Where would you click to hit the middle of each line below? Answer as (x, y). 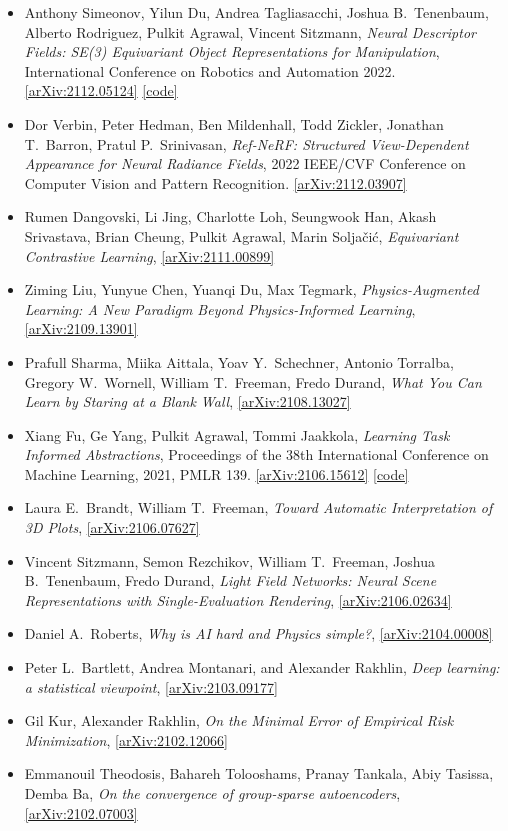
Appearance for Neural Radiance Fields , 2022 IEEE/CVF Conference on (245, 163)
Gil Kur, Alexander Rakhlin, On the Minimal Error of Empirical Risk (239, 720)
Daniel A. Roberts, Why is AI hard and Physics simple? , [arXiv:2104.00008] (258, 633)
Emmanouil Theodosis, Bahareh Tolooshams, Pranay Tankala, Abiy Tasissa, (259, 773)
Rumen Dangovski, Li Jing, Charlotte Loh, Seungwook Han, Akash (230, 216)
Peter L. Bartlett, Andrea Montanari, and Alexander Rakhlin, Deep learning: (262, 667)
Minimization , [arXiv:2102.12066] (126, 739)
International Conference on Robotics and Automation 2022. (210, 70)
